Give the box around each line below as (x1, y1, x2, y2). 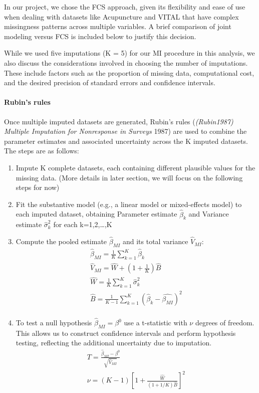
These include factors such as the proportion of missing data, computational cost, (4, 67, 254, 78)
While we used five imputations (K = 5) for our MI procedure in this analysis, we (4, 48, 255, 58)
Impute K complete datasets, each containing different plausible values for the (16, 162, 255, 172)
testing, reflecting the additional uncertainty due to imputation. (16, 337, 212, 348)
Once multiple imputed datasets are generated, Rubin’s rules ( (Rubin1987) (4, 116, 233, 126)
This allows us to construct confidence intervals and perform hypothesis (16, 327, 236, 338)
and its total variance (122, 236, 188, 247)
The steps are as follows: (4, 145, 79, 156)
